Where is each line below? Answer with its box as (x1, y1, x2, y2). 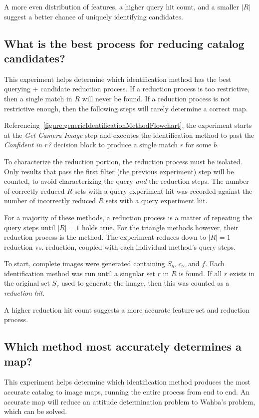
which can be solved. (4, 406, 67, 417)
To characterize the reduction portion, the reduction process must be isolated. (4, 156, 243, 166)
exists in (229, 268, 255, 278)
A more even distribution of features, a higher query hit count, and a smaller (4, 1, 240, 11)
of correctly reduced (4, 185, 65, 196)
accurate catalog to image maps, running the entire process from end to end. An (4, 387, 250, 397)
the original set (4, 278, 50, 288)
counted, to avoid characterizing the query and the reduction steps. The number (4, 176, 249, 186)
